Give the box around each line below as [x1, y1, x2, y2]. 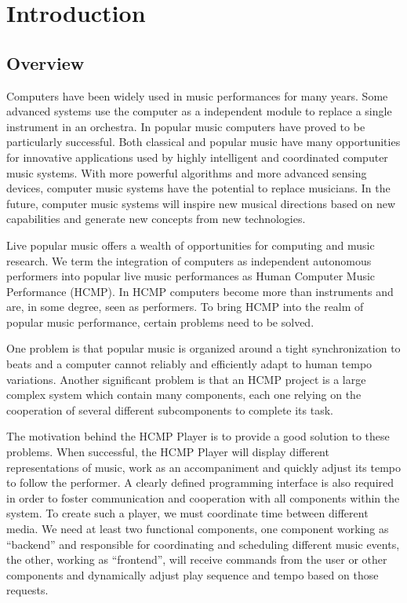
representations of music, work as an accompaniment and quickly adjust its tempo [6, 459, 402, 475]
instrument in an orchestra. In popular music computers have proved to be [6, 118, 365, 134]
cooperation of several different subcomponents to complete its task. [6, 401, 333, 418]
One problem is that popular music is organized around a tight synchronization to [6, 340, 401, 356]
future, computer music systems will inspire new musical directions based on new [6, 195, 396, 211]
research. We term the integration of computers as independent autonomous [6, 252, 372, 269]
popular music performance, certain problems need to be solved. [6, 313, 314, 330]
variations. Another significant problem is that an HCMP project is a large [6, 371, 366, 387]
